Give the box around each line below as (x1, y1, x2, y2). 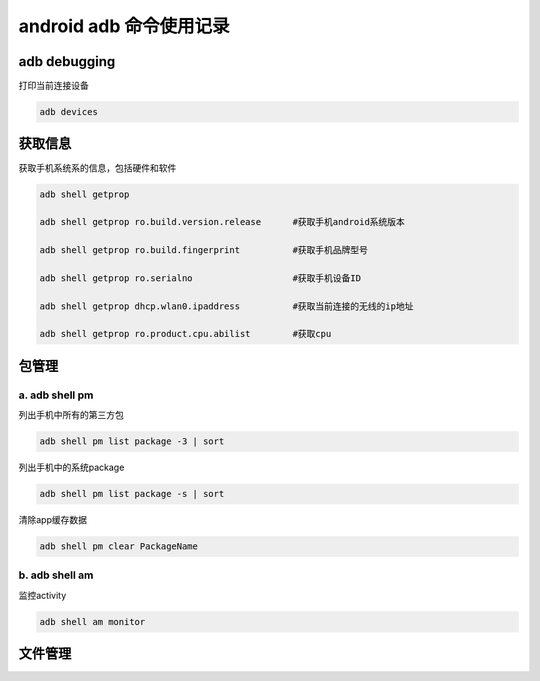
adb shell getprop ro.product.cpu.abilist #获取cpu (39, 328, 332, 340)
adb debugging (18, 53, 116, 70)
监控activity (18, 589, 67, 601)
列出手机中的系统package (18, 461, 125, 474)
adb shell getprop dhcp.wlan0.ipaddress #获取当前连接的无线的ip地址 (39, 300, 414, 312)
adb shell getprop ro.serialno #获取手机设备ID (39, 272, 362, 284)
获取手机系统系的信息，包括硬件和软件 (18, 161, 177, 174)
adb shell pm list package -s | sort (39, 488, 225, 500)
